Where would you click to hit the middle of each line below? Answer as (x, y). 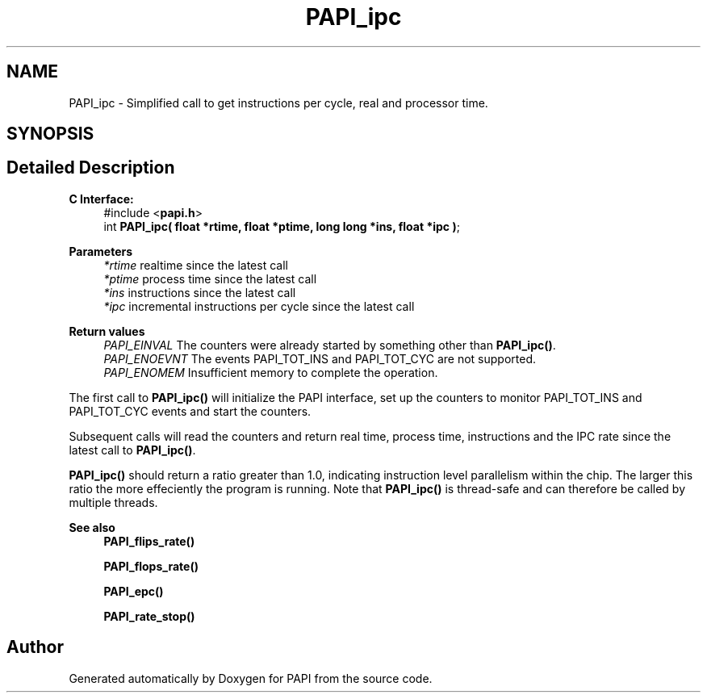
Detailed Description (91, 168)
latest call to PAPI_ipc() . (132, 450)
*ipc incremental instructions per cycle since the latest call (259, 306)
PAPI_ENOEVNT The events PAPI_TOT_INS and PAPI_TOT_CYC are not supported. (320, 358)
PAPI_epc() (134, 591)
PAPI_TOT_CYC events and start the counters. (190, 411)
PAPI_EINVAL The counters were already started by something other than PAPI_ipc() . (330, 345)
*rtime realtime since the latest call (196, 265)
